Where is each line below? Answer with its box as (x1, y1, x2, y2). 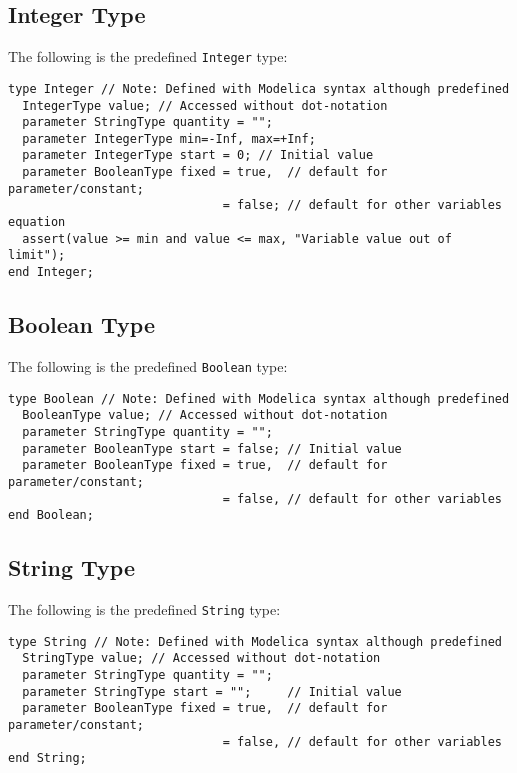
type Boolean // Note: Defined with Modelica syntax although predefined (8, 391, 510, 406)
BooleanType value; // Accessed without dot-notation (22, 408, 388, 423)
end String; (8, 751, 87, 766)
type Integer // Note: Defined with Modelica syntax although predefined (8, 81, 510, 96)
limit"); (8, 248, 66, 263)
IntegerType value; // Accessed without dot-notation (22, 98, 388, 113)
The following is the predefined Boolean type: (8, 355, 288, 376)
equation (8, 215, 66, 230)
